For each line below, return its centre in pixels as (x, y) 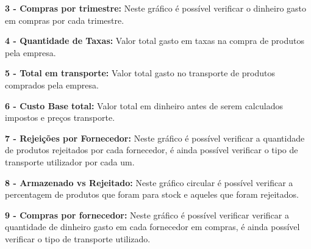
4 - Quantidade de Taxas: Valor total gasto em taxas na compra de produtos (155, 41)
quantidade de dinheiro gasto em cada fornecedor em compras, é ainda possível (152, 227)
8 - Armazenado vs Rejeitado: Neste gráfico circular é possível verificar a (149, 182)
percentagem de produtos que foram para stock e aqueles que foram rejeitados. (152, 194)
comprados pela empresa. (52, 85)
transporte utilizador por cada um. (70, 161)
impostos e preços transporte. (60, 117)
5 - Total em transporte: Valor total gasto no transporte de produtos (140, 73)
